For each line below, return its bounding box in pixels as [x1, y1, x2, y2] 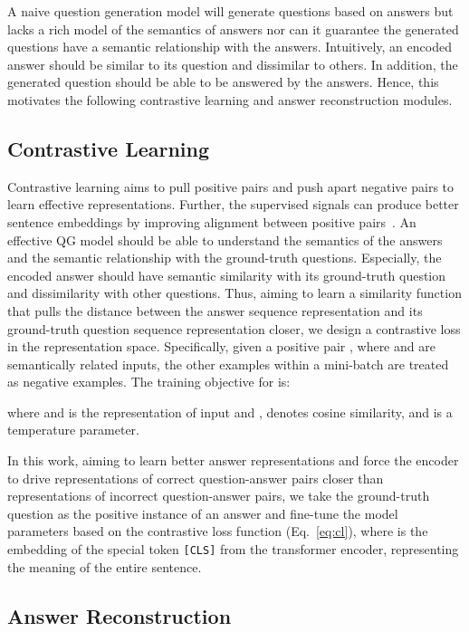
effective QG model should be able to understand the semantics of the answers [7, 230, 443, 249]
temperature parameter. [7, 420, 139, 439]
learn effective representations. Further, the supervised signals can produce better [7, 195, 459, 214]
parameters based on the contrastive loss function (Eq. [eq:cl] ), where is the [7, 522, 428, 541]
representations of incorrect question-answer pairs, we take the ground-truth [7, 486, 430, 505]
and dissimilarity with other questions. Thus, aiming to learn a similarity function [7, 283, 462, 302]
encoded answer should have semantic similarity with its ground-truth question [7, 265, 446, 284]
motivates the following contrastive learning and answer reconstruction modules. [7, 90, 453, 109]
